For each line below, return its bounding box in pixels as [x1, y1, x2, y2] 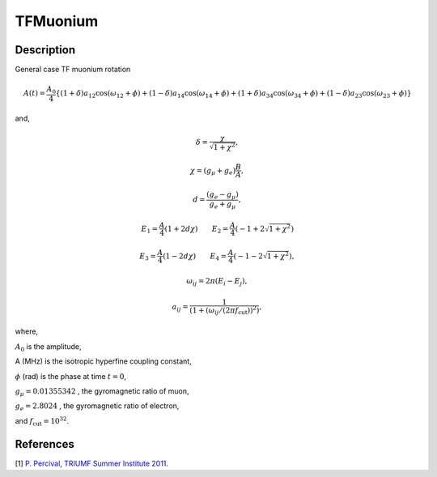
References [15, 437, 74, 451]
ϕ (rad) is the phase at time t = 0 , [15, 371, 127, 381]
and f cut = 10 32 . [15, 415, 70, 428]
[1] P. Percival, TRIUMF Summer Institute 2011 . [15, 458, 169, 468]
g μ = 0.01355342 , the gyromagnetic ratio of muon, [15, 386, 189, 398]
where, [15, 326, 39, 336]
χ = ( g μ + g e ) [190, 166, 236, 177]
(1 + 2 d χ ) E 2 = [164, 224, 229, 235]
